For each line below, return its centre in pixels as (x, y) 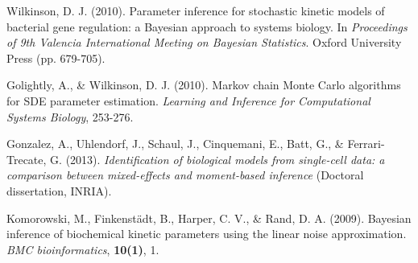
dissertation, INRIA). (59, 190)
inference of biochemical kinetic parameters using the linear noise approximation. (207, 234)
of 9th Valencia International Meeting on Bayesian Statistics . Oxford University (204, 42)
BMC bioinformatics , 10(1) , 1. (83, 249)
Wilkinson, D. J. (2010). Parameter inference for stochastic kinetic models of (196, 10)
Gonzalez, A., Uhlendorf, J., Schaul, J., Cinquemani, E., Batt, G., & (175, 144)
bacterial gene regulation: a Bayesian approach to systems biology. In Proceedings (207, 26)
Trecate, (27, 159)
